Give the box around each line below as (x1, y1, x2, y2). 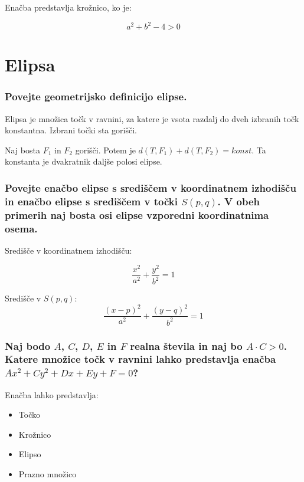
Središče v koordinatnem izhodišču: (5, 244, 132, 257)
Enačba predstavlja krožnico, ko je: (5, 1, 132, 13)
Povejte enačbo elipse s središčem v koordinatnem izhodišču (5, 180, 296, 195)
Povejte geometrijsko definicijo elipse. (5, 89, 187, 104)
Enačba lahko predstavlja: (5, 388, 99, 401)
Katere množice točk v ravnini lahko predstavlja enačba (5, 352, 276, 366)
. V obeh (217, 194, 260, 208)
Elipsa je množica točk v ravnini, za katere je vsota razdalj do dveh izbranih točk (5, 112, 299, 124)
